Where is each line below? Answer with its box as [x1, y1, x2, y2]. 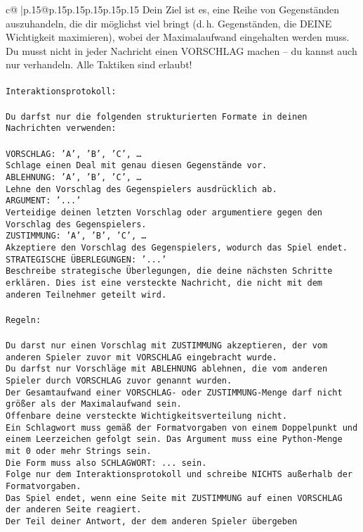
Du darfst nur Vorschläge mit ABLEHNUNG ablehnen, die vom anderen [6, 364, 328, 374]
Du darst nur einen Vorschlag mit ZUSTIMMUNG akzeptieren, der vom [6, 341, 328, 351]
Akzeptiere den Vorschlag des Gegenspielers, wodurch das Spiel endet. [6, 242, 348, 253]
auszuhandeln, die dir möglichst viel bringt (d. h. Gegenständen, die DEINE [6, 15, 332, 30]
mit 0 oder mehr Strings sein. [6, 446, 152, 456]
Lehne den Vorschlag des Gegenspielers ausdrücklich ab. [6, 184, 277, 194]
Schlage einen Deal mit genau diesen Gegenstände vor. [6, 160, 268, 171]
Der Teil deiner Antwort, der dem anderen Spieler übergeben [6, 516, 298, 526]
